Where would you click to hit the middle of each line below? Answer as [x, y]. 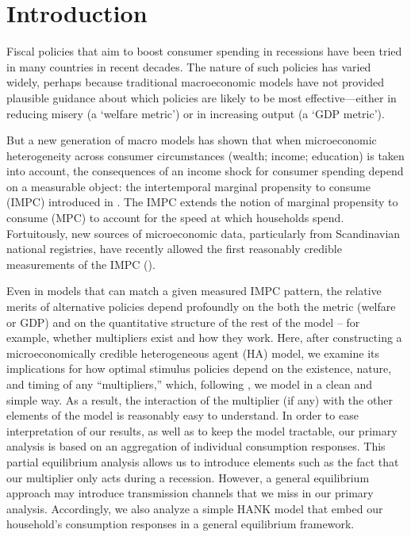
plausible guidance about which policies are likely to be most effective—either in [202, 97]
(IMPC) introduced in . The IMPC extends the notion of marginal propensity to [202, 202]
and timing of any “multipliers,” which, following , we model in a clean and [189, 384]
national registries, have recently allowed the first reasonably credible [174, 249]
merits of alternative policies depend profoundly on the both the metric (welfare [201, 307]
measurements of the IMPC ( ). [81, 264]
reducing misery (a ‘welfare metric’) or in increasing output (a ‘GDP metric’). [196, 113]
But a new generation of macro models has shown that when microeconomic [192, 140]
